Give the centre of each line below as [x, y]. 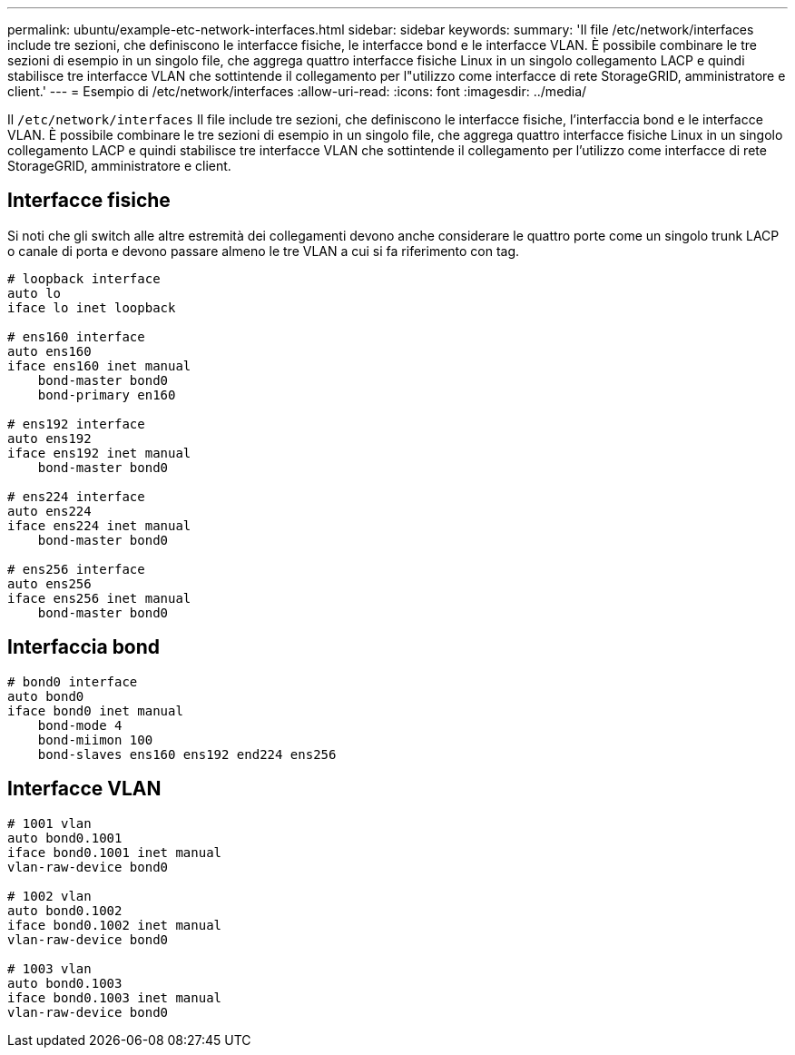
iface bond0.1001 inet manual [115, 852]
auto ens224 [49, 511]
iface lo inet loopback [92, 307]
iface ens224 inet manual [99, 525]
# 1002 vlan [49, 896]
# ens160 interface [76, 336]
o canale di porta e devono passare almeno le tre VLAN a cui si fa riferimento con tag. [264, 251]
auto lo [34, 293]
